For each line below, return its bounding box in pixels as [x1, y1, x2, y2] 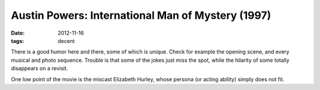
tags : [11, 37, 24, 44]
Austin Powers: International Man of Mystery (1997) [11, 9, 271, 22]
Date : [11, 29, 25, 36]
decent [57, 37, 75, 44]
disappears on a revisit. [11, 65, 68, 72]
